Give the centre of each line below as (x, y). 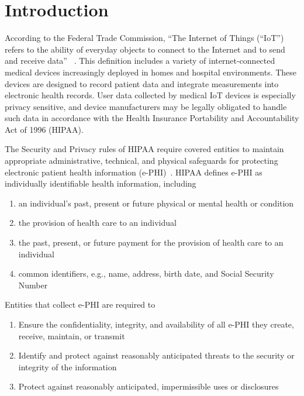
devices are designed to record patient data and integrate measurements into (142, 83)
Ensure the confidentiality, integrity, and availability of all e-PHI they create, (156, 324)
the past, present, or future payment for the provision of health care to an (151, 242)
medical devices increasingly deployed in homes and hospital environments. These (151, 72)
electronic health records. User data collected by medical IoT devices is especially (150, 95)
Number (33, 285)
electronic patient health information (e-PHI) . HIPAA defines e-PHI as (134, 172)
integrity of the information (68, 366)
